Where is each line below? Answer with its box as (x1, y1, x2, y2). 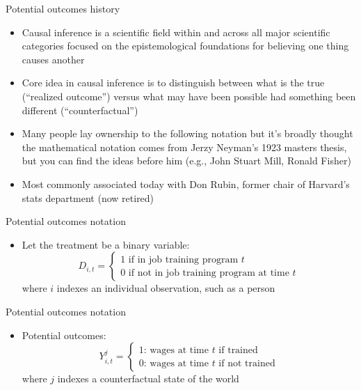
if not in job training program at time (128, 267, 289, 278)
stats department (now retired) (22, 190, 154, 205)
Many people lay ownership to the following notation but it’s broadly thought (22, 126, 353, 141)
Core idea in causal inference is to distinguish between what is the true (22, 75, 325, 90)
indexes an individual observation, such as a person (56, 281, 275, 295)
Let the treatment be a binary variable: (22, 237, 190, 251)
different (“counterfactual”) (22, 102, 138, 117)
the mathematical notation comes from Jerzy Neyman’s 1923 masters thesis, (22, 139, 347, 154)
